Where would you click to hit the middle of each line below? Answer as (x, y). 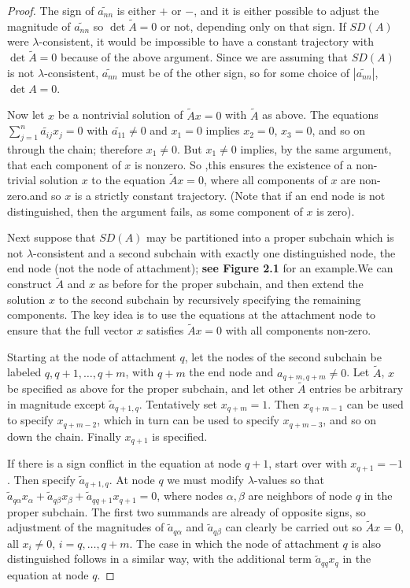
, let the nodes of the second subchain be (283, 356)
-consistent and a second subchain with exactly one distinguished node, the (214, 252)
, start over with (308, 463)
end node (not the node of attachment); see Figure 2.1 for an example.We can (200, 268)
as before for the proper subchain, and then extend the (231, 284)
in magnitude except (56, 403)
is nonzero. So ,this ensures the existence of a (244, 164)
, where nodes (190, 496)
